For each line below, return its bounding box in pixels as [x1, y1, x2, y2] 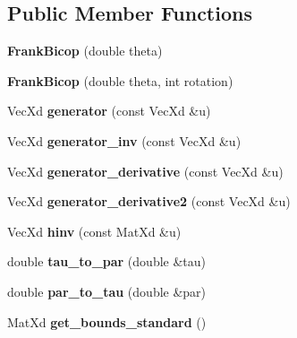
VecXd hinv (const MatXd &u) [7, 221, 182, 240]
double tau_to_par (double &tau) [7, 252, 207, 271]
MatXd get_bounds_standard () [7, 312, 207, 331]
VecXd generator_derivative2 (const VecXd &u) [7, 192, 291, 211]
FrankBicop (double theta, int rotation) [7, 71, 233, 90]
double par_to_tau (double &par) [7, 282, 207, 300]
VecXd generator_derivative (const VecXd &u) [7, 161, 284, 180]
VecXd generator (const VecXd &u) [7, 101, 211, 120]
